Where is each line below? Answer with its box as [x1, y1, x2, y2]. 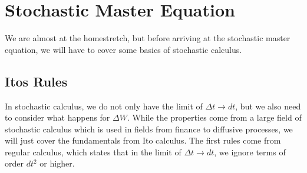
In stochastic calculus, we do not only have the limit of [5, 99, 203, 112]
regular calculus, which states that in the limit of [5, 145, 181, 158]
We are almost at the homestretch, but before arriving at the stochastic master [5, 32, 291, 44]
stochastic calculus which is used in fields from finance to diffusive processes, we [5, 122, 293, 135]
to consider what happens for [5, 111, 110, 124]
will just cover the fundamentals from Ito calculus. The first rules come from [5, 134, 281, 147]
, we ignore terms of [214, 145, 286, 158]
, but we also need [235, 99, 301, 112]
